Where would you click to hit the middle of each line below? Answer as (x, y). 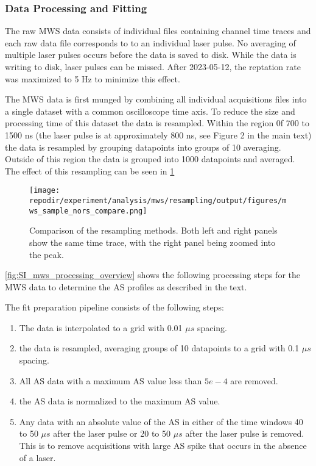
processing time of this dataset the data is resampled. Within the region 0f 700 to (157, 123)
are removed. (254, 380)
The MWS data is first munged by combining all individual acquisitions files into (156, 99)
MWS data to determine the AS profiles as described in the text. (126, 286)
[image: (45, 191)
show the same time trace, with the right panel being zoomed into (153, 242)
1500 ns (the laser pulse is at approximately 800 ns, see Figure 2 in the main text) (158, 134)
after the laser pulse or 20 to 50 (112, 433)
